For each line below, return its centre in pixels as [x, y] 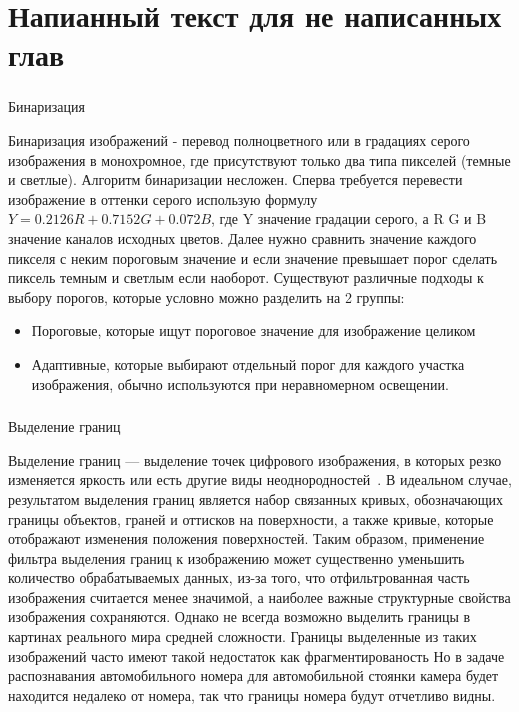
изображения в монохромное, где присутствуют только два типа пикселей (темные [259, 159]
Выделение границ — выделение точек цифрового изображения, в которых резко [255, 459]
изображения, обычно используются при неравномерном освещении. [240, 383]
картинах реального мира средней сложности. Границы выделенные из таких [242, 636]
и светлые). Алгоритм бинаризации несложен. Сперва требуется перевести [235, 179]
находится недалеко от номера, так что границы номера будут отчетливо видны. [252, 694]
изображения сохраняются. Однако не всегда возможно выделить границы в [239, 616]
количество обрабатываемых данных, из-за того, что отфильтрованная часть [239, 577]
